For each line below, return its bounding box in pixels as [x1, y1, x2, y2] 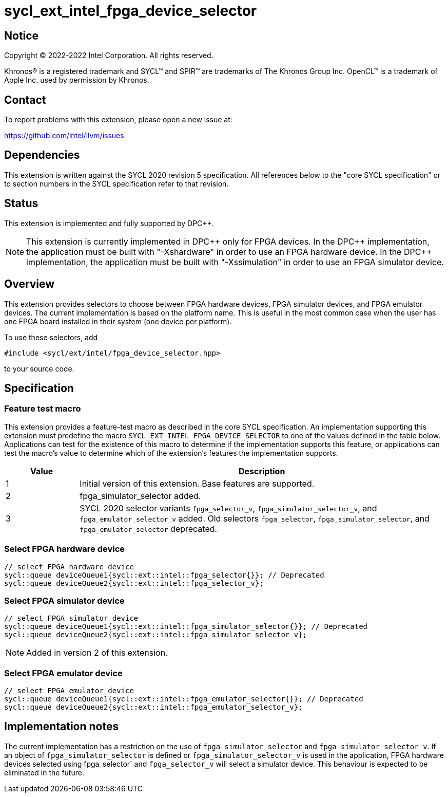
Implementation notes [4, 720, 119, 733]
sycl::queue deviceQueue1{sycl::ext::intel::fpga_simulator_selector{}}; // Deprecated [4, 622, 368, 631]
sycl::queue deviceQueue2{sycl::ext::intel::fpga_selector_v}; [4, 579, 264, 587]
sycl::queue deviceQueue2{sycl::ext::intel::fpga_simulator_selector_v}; [4, 631, 307, 639]
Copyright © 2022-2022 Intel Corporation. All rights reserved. [4, 51, 213, 60]
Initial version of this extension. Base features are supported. [80, 478, 315, 489]
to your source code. [4, 364, 74, 373]
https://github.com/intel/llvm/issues [4, 131, 124, 140]
